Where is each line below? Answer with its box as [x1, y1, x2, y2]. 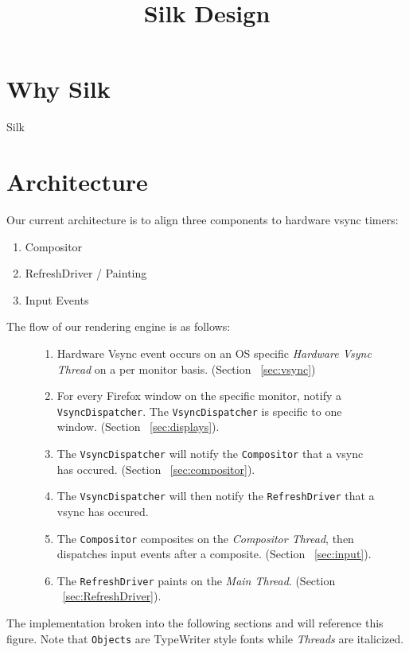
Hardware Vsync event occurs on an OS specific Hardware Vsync [56, 345, 372, 361]
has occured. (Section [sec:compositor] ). [56, 460, 255, 477]
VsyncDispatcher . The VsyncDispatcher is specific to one [56, 402, 342, 419]
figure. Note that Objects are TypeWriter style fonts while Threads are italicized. [6, 630, 404, 646]
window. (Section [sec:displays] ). [56, 418, 220, 435]
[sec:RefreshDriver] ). [62, 588, 162, 604]
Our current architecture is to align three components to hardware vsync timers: [6, 212, 399, 228]
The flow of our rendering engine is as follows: [6, 318, 231, 335]
